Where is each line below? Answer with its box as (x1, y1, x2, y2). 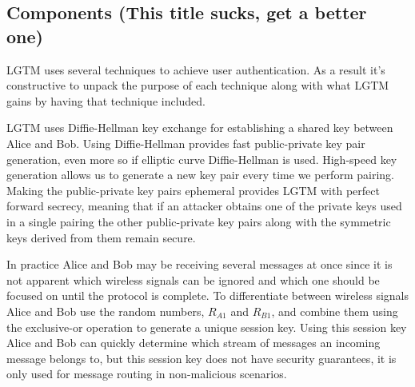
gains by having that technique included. (6, 92, 206, 109)
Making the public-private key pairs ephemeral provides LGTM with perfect (6, 182, 380, 198)
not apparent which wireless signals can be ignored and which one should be (6, 271, 380, 288)
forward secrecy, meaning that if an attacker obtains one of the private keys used (6, 197, 402, 214)
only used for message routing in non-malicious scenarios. (6, 365, 287, 382)
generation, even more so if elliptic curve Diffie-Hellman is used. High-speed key (6, 150, 397, 167)
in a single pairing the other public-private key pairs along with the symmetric (6, 213, 391, 229)
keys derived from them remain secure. (6, 229, 196, 245)
